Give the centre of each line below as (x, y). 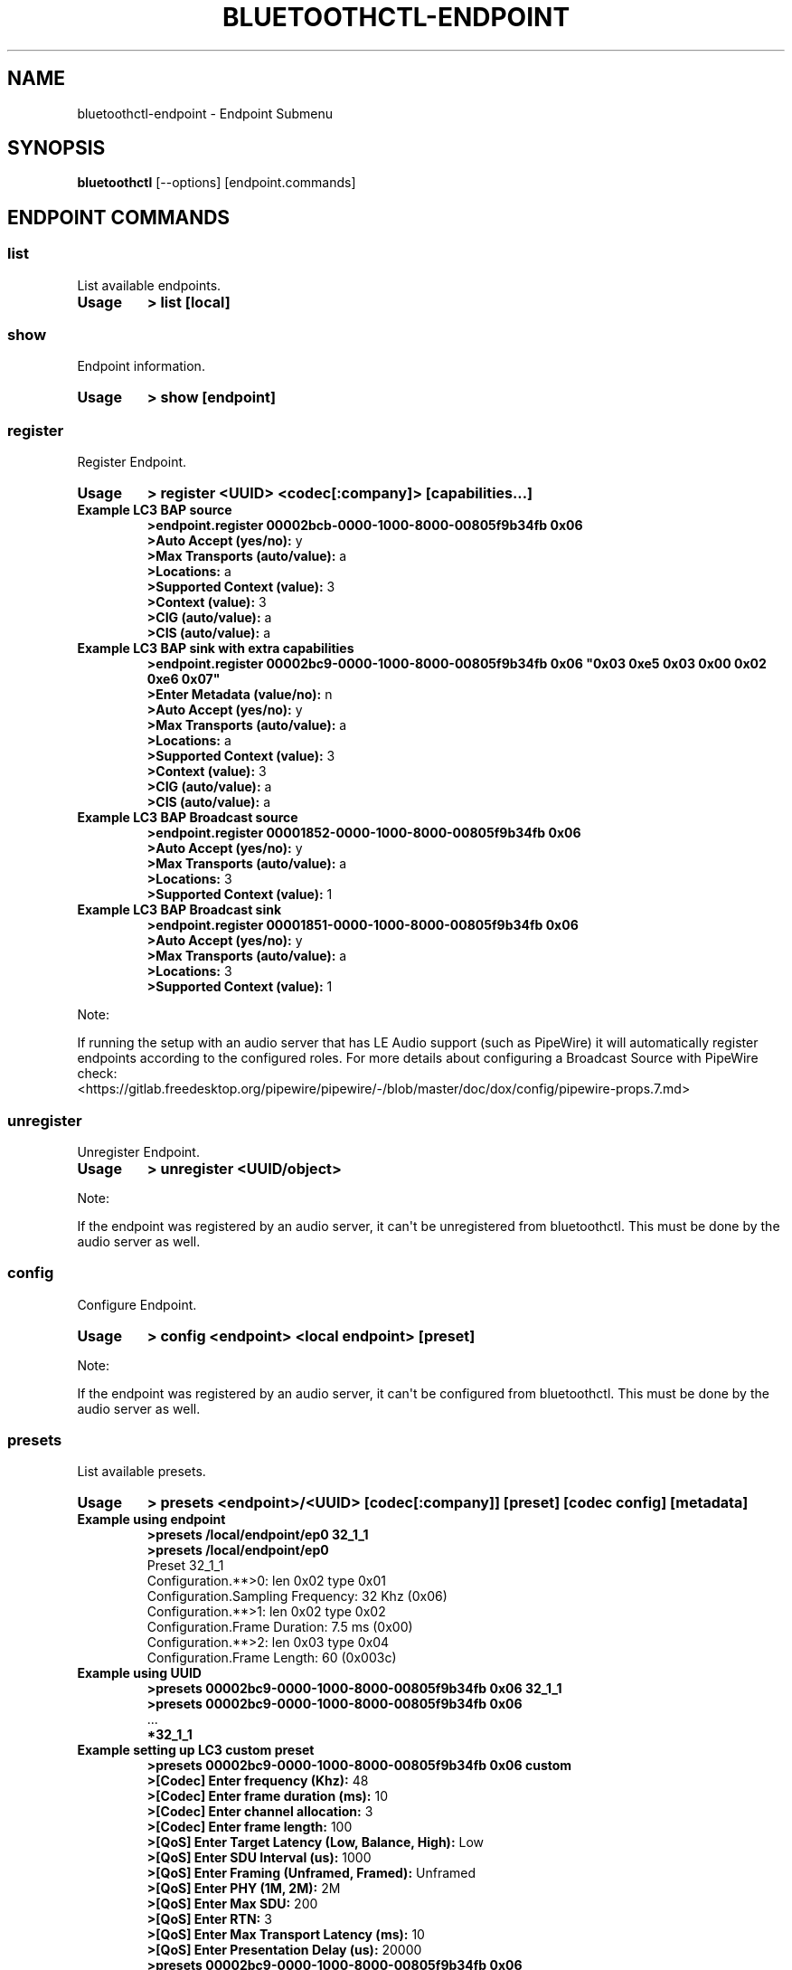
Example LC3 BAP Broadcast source (188, 818)
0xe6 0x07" (184, 679)
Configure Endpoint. (137, 1304)
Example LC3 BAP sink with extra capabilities (216, 649)
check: (97, 1074)
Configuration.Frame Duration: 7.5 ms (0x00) (280, 1627)
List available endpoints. (149, 285)
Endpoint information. (141, 366)
